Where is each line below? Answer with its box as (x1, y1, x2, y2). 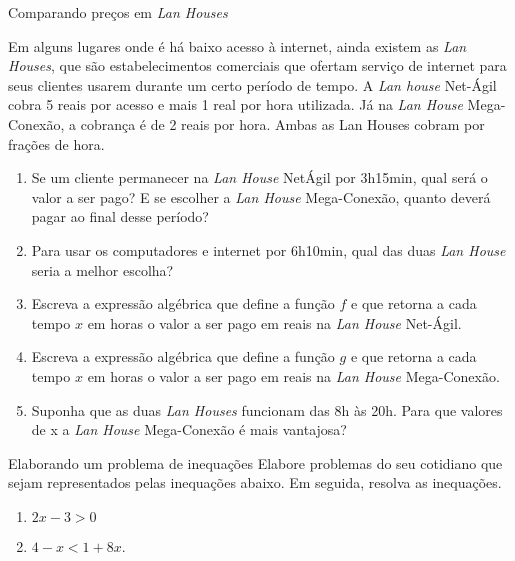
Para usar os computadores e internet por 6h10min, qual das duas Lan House (31, 239, 506, 260)
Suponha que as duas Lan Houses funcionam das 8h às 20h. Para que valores (31, 399, 503, 420)
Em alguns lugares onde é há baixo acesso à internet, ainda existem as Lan (8, 35, 467, 56)
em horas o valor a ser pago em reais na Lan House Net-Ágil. (87, 312, 462, 333)
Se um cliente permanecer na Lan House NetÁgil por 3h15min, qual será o (31, 167, 488, 188)
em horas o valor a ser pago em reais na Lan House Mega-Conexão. (87, 365, 500, 386)
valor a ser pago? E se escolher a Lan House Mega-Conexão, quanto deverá (31, 186, 491, 207)
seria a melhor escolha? (31, 259, 174, 280)
